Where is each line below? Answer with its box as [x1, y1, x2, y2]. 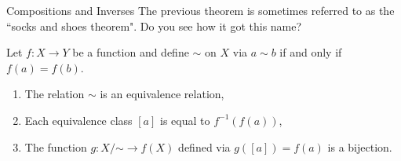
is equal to [160, 112, 210, 128]
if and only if [279, 44, 342, 60]
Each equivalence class [24, 112, 133, 128]
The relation [24, 86, 85, 102]
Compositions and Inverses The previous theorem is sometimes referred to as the [6, 2, 395, 18]
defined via [178, 138, 231, 155]
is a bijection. [327, 138, 392, 155]
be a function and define [72, 44, 189, 60]
